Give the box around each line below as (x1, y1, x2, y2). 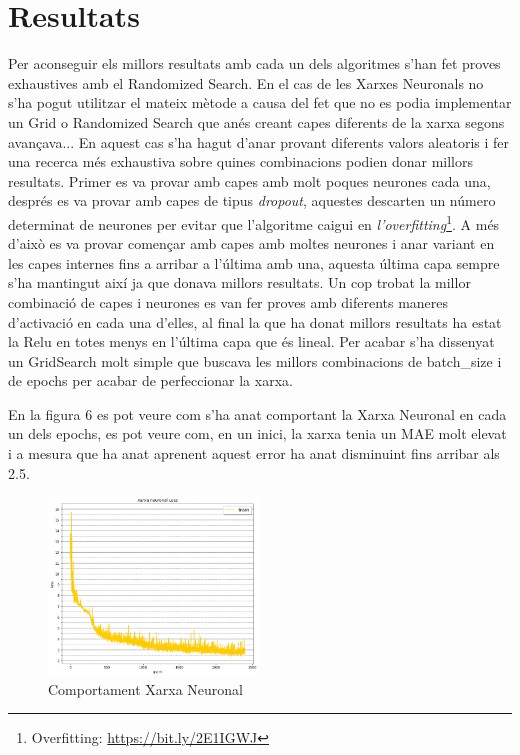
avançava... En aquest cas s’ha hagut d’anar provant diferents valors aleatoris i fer (8, 131, 510, 152)
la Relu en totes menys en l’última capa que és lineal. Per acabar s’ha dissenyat (8, 331, 495, 352)
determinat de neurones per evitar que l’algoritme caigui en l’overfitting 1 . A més (8, 210, 500, 234)
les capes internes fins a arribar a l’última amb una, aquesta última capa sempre (8, 252, 500, 273)
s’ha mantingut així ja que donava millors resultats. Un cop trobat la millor (8, 272, 471, 293)
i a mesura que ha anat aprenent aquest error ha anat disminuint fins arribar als (8, 443, 500, 464)
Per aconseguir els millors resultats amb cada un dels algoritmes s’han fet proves (8, 53, 501, 74)
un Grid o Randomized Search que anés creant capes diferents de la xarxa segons (8, 111, 505, 132)
